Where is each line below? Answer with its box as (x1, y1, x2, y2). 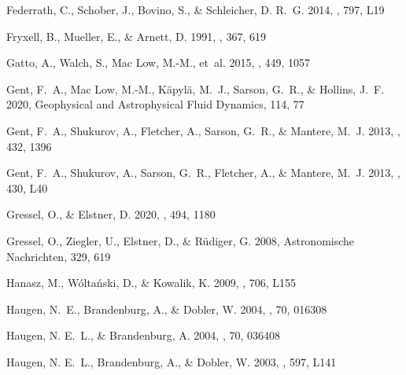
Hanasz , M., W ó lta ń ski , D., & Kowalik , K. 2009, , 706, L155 (6, 274, 297, 291)
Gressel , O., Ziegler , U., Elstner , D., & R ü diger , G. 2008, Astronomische (6, 232, 355, 248)
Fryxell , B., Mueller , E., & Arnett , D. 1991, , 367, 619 (6, 28, 266, 44)
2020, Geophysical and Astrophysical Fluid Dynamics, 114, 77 (6, 96, 304, 112)
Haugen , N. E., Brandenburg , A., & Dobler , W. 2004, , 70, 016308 (6, 300, 327, 317)
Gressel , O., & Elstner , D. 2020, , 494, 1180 (6, 206, 216, 222)
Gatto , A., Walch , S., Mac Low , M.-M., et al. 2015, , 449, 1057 (6, 54, 311, 71)
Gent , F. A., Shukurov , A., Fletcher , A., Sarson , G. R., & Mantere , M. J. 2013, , (6, 122, 400, 138)
